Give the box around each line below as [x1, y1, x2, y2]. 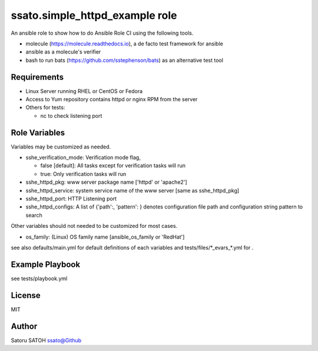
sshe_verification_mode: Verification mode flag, [25, 154, 141, 161]
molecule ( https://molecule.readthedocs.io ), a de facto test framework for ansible [25, 40, 223, 47]
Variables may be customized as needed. [11, 143, 111, 150]
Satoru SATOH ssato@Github [11, 336, 82, 344]
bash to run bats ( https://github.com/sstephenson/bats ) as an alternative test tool [25, 57, 224, 64]
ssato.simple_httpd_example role [11, 9, 177, 22]
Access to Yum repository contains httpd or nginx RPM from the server [25, 96, 198, 103]
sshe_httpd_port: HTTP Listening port [25, 195, 117, 203]
